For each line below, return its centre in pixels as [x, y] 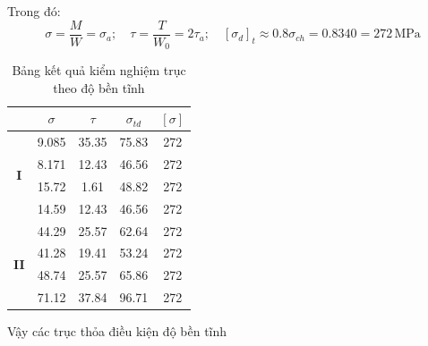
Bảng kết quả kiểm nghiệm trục [99, 70]
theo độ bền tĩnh [99, 87]
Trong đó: [34, 11]
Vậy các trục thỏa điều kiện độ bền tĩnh [117, 331]
